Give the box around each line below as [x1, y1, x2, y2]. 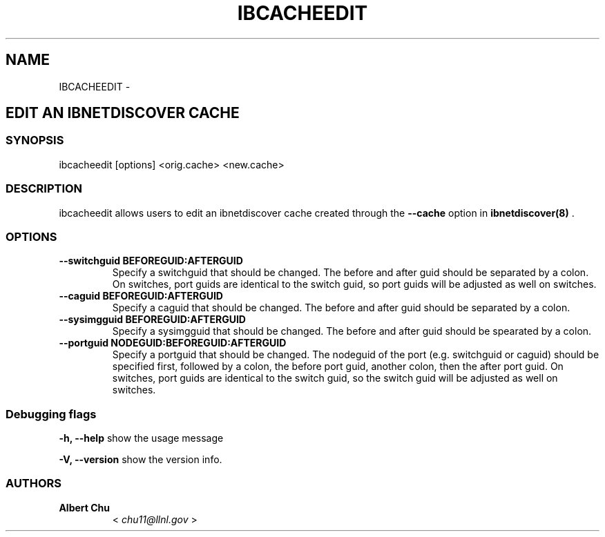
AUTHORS [6, 476, 62, 491]
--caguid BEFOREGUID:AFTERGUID [59, 290, 223, 302]
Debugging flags [6, 407, 97, 421]
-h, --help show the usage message [59, 432, 224, 445]
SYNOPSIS [6, 133, 64, 148]
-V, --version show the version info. [59, 453, 222, 466]
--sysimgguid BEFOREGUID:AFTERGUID [59, 313, 246, 326]
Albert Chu [59, 501, 111, 514]
